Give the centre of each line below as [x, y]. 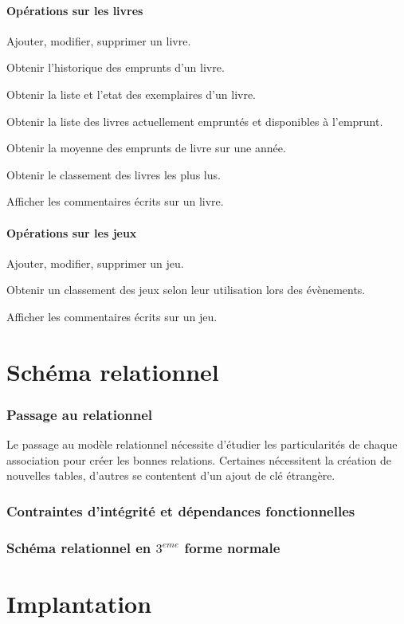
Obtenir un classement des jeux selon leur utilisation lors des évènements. [186, 290]
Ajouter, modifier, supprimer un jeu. [95, 263]
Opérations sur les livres [75, 10]
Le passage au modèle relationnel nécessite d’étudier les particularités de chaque [202, 444]
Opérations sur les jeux [72, 232]
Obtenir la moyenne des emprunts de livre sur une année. [146, 148]
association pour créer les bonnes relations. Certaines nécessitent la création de [199, 459]
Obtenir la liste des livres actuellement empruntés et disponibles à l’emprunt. [195, 121]
